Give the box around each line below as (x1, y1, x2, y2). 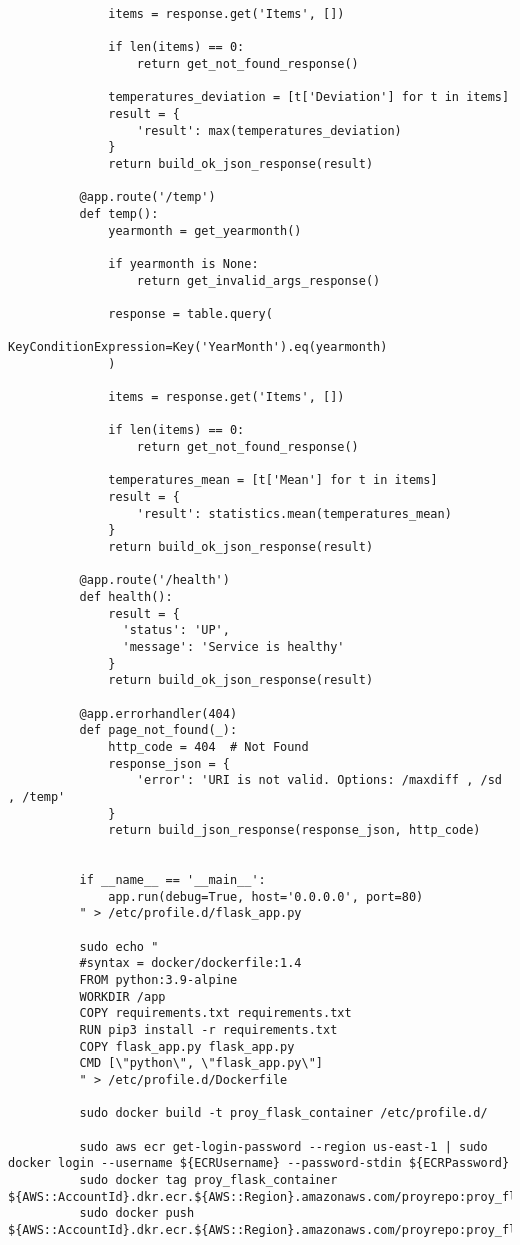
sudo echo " (79, 939, 159, 954)
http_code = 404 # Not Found (108, 739, 309, 754)
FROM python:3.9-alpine (79, 973, 238, 988)
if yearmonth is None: (108, 256, 259, 271)
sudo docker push (79, 1206, 195, 1221)
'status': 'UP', (122, 623, 230, 638)
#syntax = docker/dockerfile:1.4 (79, 956, 302, 971)
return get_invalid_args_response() (136, 273, 381, 288)
